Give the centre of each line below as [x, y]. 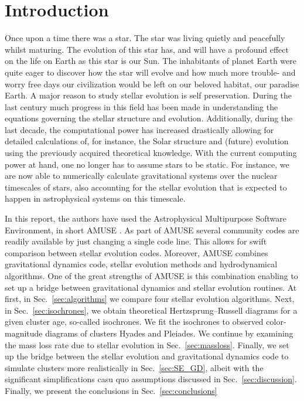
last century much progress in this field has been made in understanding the [141, 106]
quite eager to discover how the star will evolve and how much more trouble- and [150, 72]
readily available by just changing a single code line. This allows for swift [136, 241]
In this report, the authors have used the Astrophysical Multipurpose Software [146, 218]
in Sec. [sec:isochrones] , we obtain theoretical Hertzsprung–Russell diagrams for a [151, 310]
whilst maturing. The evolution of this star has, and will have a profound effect [147, 49]
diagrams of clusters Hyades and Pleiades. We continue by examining [169, 333]
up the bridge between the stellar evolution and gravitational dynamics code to [147, 356]
